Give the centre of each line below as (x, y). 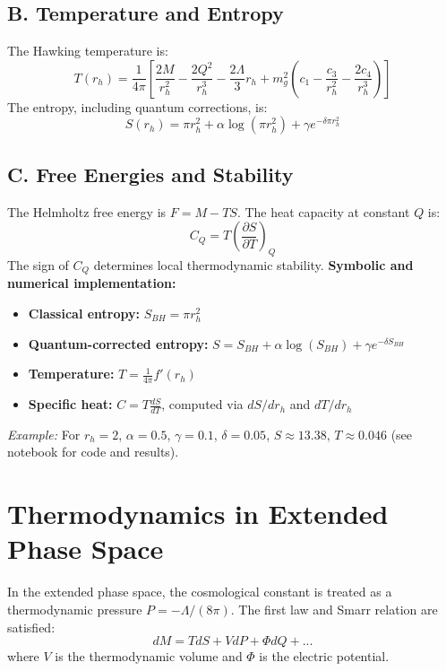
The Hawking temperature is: (88, 51)
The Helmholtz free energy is (87, 211)
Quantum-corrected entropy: (118, 343)
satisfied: (31, 627)
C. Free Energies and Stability (150, 174)
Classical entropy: (84, 314)
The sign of (38, 264)
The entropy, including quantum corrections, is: (137, 106)
